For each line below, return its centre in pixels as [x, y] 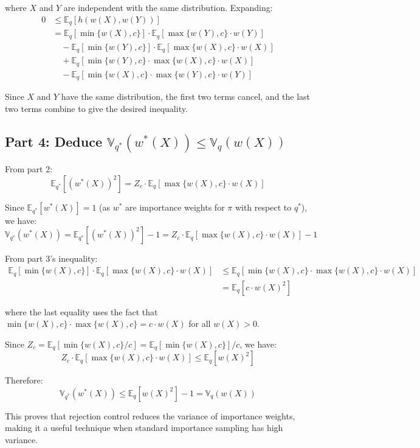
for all [200, 324]
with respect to [263, 207]
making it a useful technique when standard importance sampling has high [144, 428]
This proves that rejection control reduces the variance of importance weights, [150, 415]
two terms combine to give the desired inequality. [96, 108]
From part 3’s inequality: [51, 258]
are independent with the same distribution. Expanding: [168, 7]
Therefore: [24, 380]
